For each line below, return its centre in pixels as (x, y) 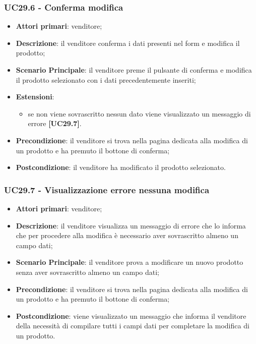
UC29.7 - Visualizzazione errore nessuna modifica (107, 189)
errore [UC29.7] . (55, 123)
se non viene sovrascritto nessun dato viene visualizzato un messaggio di (139, 113)
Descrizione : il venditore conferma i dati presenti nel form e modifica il (128, 43)
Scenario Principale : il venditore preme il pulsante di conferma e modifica (134, 70)
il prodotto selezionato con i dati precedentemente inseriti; (106, 79)
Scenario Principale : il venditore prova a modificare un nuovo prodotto (130, 262)
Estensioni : (35, 97)
